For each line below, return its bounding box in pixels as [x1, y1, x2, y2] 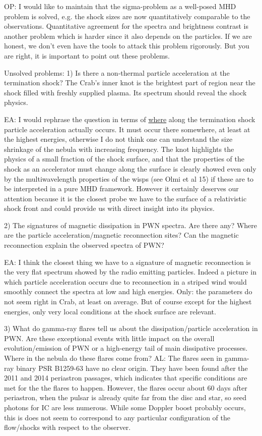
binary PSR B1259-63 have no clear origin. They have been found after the [16, 362, 248, 373]
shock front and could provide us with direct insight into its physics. [4, 203, 215, 213]
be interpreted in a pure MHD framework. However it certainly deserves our [4, 183, 239, 194]
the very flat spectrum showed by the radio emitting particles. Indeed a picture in [4, 266, 256, 277]
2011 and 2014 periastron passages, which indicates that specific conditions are [4, 372, 247, 383]
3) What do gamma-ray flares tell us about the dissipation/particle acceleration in [4, 323, 258, 334]
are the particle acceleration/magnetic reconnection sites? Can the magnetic [4, 230, 239, 240]
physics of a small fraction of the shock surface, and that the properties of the [4, 153, 245, 164]
